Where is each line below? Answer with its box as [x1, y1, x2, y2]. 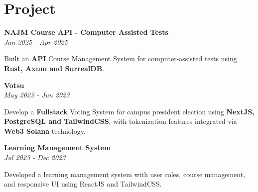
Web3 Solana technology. [4, 125, 86, 136]
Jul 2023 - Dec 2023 [4, 152, 66, 163]
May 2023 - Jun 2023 [4, 90, 70, 100]
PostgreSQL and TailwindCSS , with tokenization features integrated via [4, 116, 237, 126]
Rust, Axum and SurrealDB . [4, 63, 105, 73]
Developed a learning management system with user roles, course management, [4, 169, 246, 179]
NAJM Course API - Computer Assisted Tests [4, 27, 168, 37]
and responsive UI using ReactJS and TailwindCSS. [4, 179, 162, 189]
